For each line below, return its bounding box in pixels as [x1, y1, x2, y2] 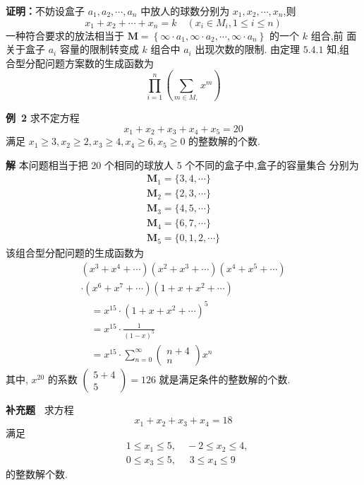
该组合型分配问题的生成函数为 [6, 245, 144, 260]
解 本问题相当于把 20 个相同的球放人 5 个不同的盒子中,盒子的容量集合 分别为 [6, 157, 359, 172]
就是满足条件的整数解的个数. [159, 371, 291, 386]
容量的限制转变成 [59, 42, 139, 57]
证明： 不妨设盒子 [6, 4, 85, 18]
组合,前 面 [310, 28, 357, 42]
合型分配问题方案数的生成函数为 [6, 55, 154, 70]
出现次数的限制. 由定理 [195, 42, 300, 57]
